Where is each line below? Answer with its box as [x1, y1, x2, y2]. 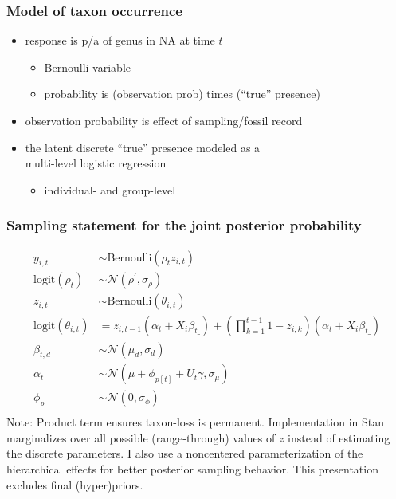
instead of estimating [288, 429, 390, 446]
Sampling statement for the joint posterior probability [6, 215, 362, 235]
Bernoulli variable [44, 58, 131, 75]
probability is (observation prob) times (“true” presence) [44, 85, 320, 102]
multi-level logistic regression [25, 155, 167, 171]
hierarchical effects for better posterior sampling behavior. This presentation [6, 461, 378, 477]
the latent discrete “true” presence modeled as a [25, 139, 261, 155]
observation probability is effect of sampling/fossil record [25, 112, 303, 128]
